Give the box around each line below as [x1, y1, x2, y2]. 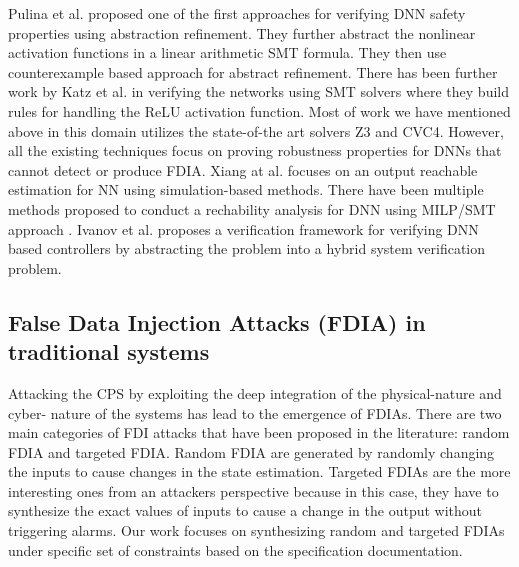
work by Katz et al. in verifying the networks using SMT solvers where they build [8, 81, 510, 102]
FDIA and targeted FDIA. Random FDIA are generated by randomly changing [8, 441, 495, 462]
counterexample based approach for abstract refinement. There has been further [8, 61, 498, 82]
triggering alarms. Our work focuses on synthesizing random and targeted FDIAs [8, 520, 505, 541]
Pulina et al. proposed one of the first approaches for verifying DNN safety [8, 3, 466, 23]
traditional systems [8, 336, 210, 367]
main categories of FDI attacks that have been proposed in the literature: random [8, 422, 510, 443]
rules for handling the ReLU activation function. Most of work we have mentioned [8, 100, 511, 121]
